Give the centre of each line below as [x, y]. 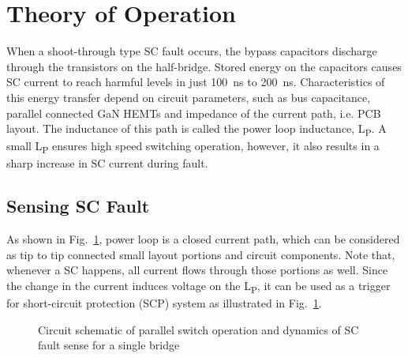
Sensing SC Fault [78, 206]
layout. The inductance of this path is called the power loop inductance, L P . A [197, 129]
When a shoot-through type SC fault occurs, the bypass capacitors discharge [192, 51]
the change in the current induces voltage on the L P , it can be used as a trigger [198, 286]
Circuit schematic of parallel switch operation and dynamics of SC [198, 329]
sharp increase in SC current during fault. [107, 163]
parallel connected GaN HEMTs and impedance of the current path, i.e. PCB [194, 113]
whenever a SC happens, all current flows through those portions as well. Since [197, 270]
